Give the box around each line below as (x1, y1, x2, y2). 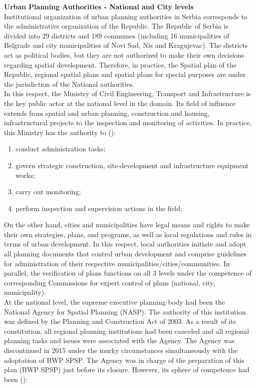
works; (15, 170, 35, 180)
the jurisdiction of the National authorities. (4, 78, 135, 89)
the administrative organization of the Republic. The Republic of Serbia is (4, 21, 228, 31)
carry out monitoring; (15, 186, 81, 197)
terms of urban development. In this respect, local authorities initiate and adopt (4, 239, 246, 249)
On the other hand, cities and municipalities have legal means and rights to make (4, 219, 250, 230)
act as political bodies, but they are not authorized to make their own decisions (4, 49, 244, 60)
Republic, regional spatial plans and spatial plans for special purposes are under (4, 69, 246, 79)
